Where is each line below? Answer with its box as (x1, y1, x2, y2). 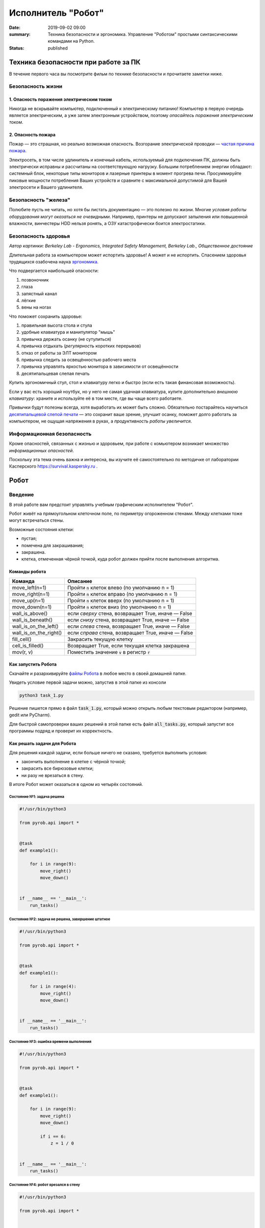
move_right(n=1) (12, 590, 50, 597)
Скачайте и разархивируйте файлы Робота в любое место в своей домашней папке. (9, 670, 186, 676)
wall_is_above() (12, 610, 48, 616)
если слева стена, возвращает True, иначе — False (67, 623, 190, 630)
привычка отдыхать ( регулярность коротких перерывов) (21, 343, 141, 349)
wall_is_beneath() (12, 616, 53, 623)
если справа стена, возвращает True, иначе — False (67, 629, 193, 636)
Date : (9, 25, 21, 30)
